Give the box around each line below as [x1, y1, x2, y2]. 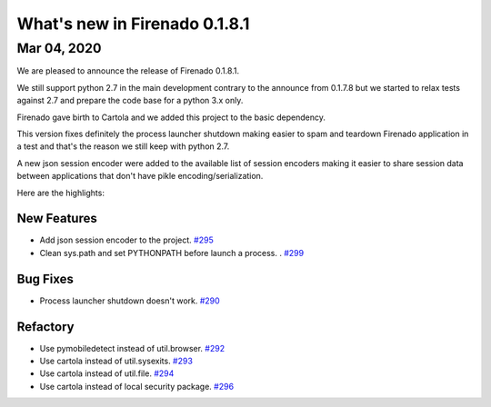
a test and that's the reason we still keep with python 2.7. [16, 141, 230, 152]
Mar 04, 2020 [16, 40, 102, 56]
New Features [16, 211, 97, 226]
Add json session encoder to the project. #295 [39, 234, 214, 245]
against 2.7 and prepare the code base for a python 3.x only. [16, 95, 244, 106]
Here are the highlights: [16, 187, 105, 198]
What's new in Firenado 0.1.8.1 [16, 14, 250, 34]
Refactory [16, 319, 75, 334]
